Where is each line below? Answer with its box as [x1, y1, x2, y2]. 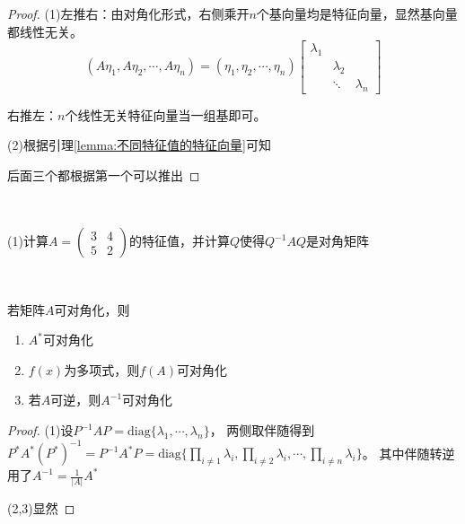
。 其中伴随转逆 [362, 443, 455, 462]
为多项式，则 [64, 360, 140, 379]
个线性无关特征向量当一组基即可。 [65, 105, 267, 124]
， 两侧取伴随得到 [209, 421, 315, 440]
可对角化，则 [54, 300, 130, 319]
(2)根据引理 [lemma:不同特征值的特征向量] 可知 [7, 135, 272, 154]
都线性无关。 [7, 22, 83, 40]
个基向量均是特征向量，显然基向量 [256, 4, 458, 22]
